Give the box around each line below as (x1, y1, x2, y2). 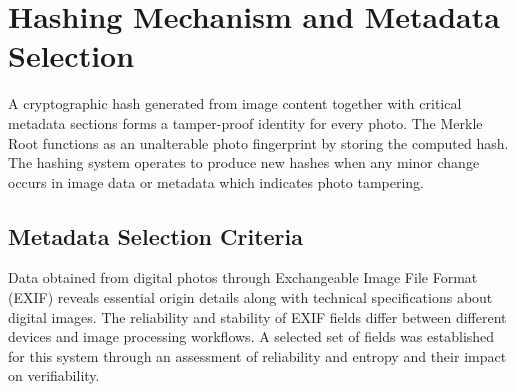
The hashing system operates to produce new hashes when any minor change (8, 152, 480, 173)
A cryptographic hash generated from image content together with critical (8, 93, 462, 114)
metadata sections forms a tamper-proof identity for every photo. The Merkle (8, 112, 483, 133)
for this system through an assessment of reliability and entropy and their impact (8, 345, 507, 366)
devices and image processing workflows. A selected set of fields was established (8, 326, 495, 347)
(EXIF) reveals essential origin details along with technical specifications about (8, 287, 493, 308)
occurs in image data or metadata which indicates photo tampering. (8, 171, 424, 192)
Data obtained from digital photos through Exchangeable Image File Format (8, 267, 478, 288)
